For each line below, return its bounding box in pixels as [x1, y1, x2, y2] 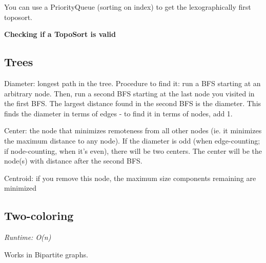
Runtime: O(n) [4, 232, 51, 242]
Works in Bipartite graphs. [4, 249, 88, 259]
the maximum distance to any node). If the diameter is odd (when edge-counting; [4, 135, 260, 146]
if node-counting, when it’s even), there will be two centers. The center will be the [4, 145, 262, 156]
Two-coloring [4, 208, 74, 224]
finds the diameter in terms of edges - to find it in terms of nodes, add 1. [4, 108, 233, 118]
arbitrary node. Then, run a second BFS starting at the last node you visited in [4, 88, 255, 98]
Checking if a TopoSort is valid [4, 29, 116, 39]
